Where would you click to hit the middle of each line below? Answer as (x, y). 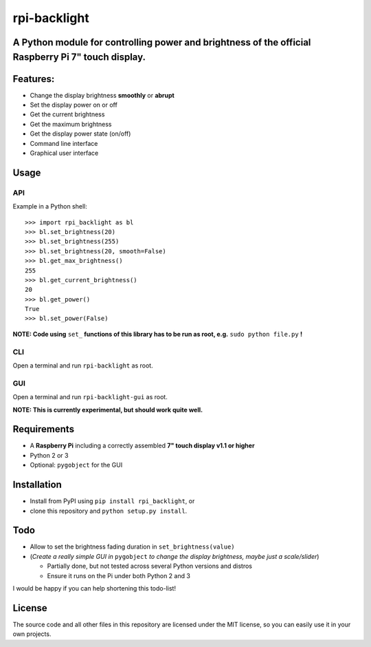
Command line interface (64, 143)
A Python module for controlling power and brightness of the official (162, 42)
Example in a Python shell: (50, 206)
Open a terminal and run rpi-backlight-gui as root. (90, 397)
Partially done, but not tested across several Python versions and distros (149, 566)
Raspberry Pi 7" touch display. (79, 57)
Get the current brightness (67, 114)
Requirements (44, 429)
